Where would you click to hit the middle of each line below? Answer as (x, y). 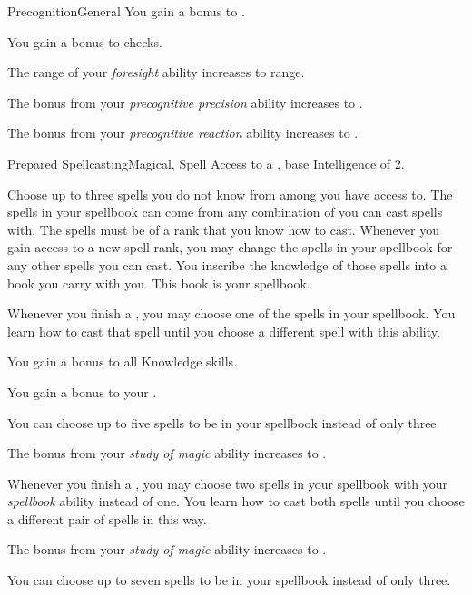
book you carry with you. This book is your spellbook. (159, 283)
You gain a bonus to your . (82, 391)
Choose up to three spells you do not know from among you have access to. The (230, 194)
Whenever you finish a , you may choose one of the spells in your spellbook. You (231, 313)
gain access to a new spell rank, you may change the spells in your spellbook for (230, 247)
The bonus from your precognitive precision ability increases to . (185, 102)
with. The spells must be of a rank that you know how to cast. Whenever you (223, 229)
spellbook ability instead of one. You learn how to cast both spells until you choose (236, 501)
